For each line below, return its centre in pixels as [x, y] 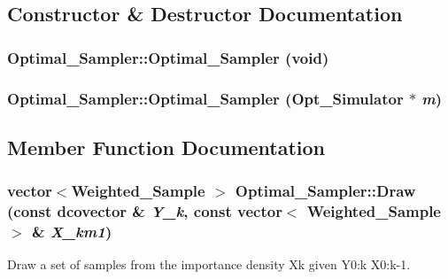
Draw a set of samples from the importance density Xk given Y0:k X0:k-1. [209, 264]
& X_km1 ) [72, 232]
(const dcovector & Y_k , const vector [145, 211]
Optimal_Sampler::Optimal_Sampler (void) [168, 57]
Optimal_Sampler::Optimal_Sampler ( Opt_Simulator [205, 98]
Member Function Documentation [166, 147]
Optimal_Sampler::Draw [325, 191]
